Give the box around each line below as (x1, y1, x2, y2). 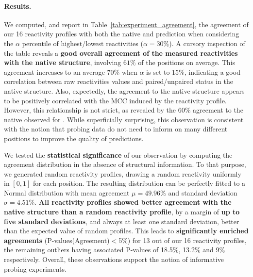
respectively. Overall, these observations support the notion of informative (4, 254, 224, 264)
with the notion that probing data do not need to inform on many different (4, 124, 228, 134)
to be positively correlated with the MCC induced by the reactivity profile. (4, 95, 227, 105)
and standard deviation (168, 187, 237, 197)
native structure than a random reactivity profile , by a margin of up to (4, 207, 240, 217)
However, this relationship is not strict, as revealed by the (4, 105, 176, 115)
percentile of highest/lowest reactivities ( (22, 38, 143, 48)
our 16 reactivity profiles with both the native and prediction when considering (4, 29, 239, 39)
